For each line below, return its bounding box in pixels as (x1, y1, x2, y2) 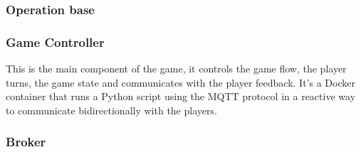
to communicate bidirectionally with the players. (6, 102, 217, 117)
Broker (6, 133, 46, 151)
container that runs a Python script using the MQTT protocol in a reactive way (6, 89, 356, 104)
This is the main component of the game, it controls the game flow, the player (6, 61, 347, 76)
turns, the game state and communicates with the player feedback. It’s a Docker (6, 75, 355, 89)
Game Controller (6, 33, 105, 50)
